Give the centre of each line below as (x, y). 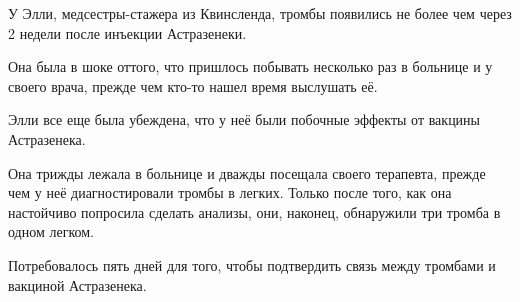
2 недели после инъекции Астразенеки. (127, 32)
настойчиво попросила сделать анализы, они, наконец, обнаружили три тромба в (254, 211)
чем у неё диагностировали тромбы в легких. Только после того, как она (230, 192)
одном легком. (51, 231)
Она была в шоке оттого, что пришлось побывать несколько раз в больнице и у (250, 66)
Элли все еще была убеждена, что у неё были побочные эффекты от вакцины (244, 119)
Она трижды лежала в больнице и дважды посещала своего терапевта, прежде (247, 172)
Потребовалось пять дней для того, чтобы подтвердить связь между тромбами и (252, 264)
